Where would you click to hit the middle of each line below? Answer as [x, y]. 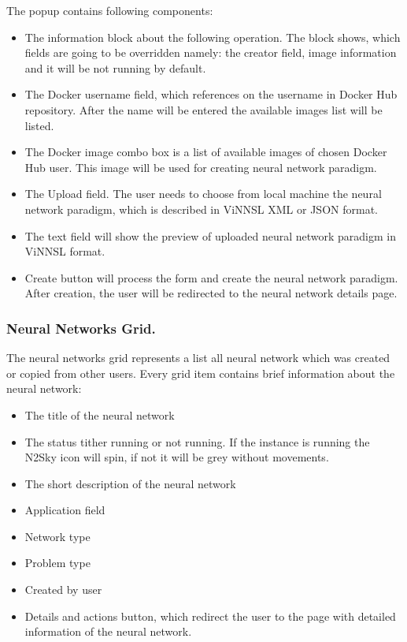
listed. [39, 125]
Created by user [63, 590]
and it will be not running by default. [115, 67]
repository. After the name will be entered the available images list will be [203, 109]
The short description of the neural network [130, 483]
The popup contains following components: [110, 10]
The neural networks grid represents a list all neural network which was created [198, 358]
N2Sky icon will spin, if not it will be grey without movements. [177, 457]
